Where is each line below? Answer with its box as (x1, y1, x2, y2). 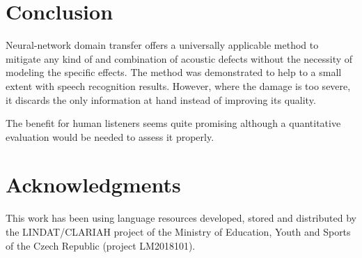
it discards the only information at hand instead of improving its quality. (6, 92, 316, 107)
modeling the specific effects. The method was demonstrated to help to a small (6, 65, 342, 79)
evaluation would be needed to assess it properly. (6, 129, 214, 144)
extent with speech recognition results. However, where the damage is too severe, (6, 78, 351, 93)
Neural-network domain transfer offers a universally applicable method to (6, 38, 319, 52)
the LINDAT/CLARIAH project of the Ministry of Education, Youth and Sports (6, 225, 351, 238)
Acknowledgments (6, 170, 181, 199)
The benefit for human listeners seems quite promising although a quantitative (6, 116, 341, 130)
